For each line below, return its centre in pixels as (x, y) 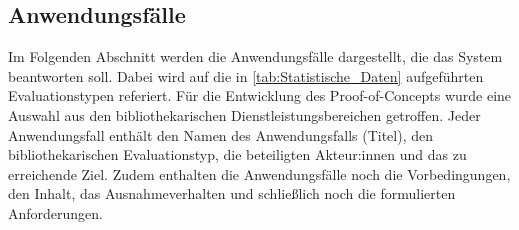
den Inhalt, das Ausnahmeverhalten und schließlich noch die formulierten (232, 193)
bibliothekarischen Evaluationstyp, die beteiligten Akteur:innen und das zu (237, 154)
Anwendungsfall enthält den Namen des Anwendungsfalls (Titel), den (220, 134)
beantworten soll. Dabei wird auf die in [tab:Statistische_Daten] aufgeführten (246, 75)
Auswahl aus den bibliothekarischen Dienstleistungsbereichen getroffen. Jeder (244, 114)
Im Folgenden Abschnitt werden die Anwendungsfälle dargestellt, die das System (255, 56)
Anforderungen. (56, 212)
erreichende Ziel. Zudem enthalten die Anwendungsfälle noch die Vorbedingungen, (259, 173)
